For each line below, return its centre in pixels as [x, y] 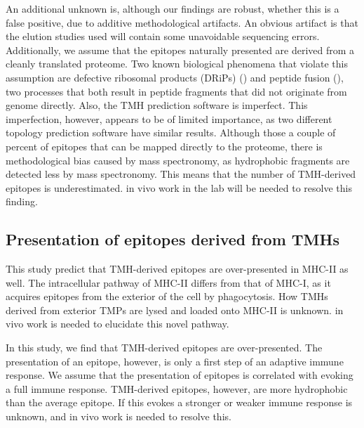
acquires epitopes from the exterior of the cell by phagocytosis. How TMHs [167, 296]
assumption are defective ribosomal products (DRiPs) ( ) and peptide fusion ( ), [175, 77]
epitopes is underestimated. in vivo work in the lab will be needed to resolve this [179, 187]
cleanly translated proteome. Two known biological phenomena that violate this [177, 64]
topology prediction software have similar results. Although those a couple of [171, 132]
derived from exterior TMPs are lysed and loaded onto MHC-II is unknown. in [175, 310]
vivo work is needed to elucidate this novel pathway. [117, 324]
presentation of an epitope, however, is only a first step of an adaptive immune [175, 361]
